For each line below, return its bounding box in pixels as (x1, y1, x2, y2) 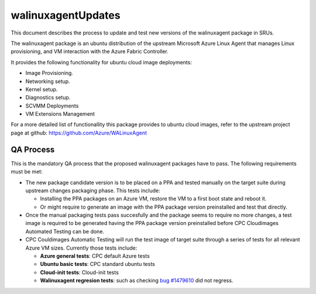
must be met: (11, 168, 43, 175)
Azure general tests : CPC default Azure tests (40, 253, 150, 260)
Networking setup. (25, 78, 70, 85)
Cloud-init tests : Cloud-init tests (40, 269, 119, 276)
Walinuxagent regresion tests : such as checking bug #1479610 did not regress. (40, 277, 233, 284)
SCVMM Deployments (25, 102, 79, 109)
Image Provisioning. (25, 70, 73, 77)
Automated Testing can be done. (25, 228, 105, 235)
